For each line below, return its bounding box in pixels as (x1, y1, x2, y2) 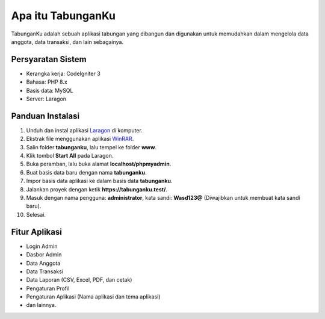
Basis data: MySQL (26, 87, 73, 94)
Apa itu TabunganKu (11, 9, 116, 22)
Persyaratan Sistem (11, 54, 87, 64)
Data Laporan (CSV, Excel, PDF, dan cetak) (26, 276, 132, 283)
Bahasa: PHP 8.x (26, 78, 67, 85)
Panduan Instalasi (11, 111, 80, 121)
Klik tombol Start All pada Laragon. (26, 152, 114, 159)
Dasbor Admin (26, 251, 62, 258)
